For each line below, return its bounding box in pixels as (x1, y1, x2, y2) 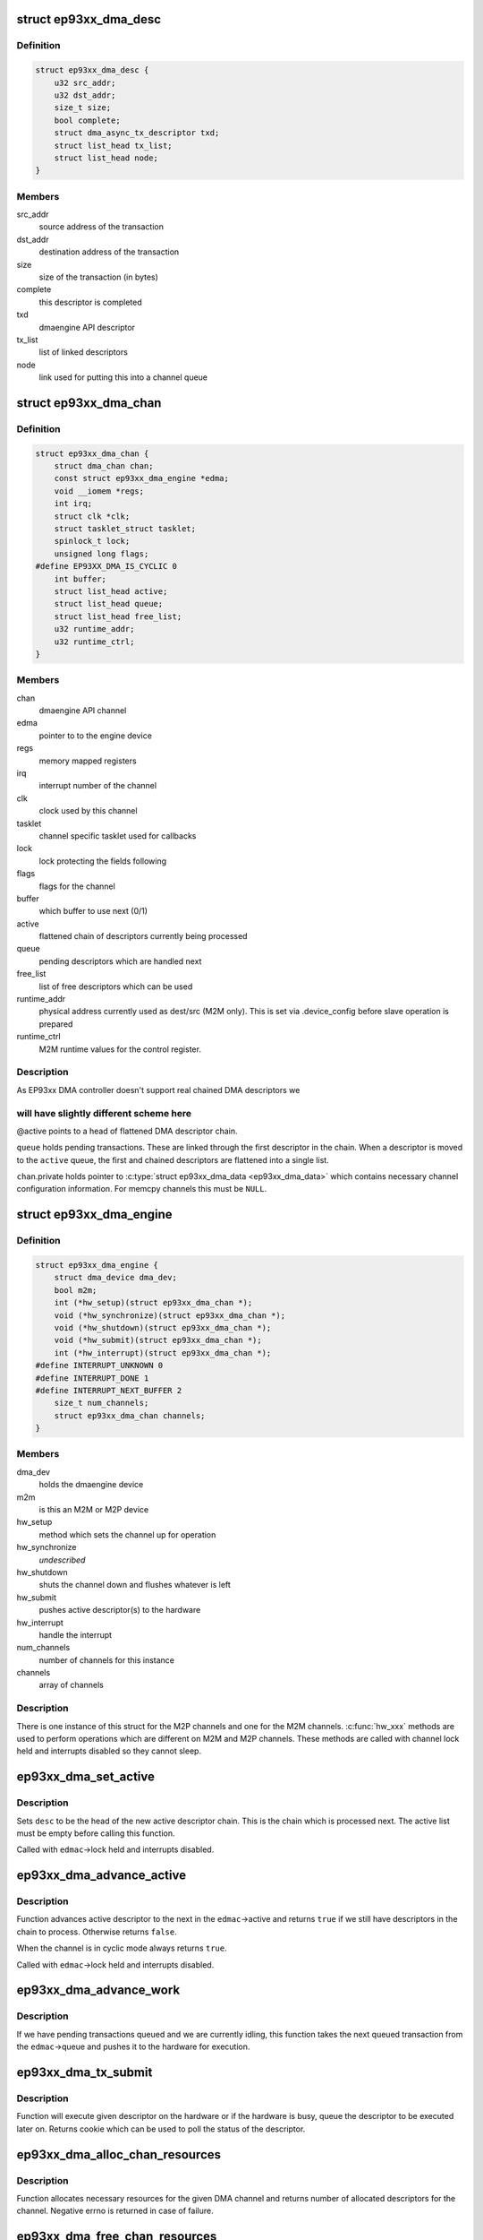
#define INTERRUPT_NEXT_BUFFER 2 (35, 1385, 182, 1395)
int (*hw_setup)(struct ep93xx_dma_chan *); (54, 1297, 253, 1308)
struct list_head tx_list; (54, 140, 174, 151)
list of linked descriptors (38, 347, 129, 358)
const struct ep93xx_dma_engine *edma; (54, 473, 230, 484)
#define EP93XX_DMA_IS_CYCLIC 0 (35, 561, 178, 572)
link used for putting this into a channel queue (38, 372, 208, 383)
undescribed (38, 1555, 86, 1565)
